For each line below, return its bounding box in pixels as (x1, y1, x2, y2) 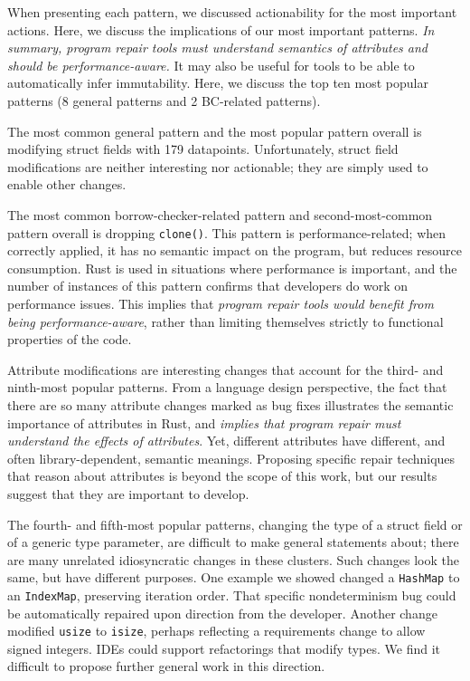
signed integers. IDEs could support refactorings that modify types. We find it (7, 638, 440, 657)
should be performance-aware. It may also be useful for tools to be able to (7, 55, 415, 74)
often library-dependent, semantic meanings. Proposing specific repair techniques (7, 448, 456, 467)
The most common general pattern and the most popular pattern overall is (7, 121, 422, 140)
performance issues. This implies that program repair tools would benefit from (7, 293, 434, 312)
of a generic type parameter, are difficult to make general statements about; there (7, 532, 459, 552)
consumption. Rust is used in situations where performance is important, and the (7, 258, 457, 277)
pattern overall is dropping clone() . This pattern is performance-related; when (7, 223, 446, 242)
